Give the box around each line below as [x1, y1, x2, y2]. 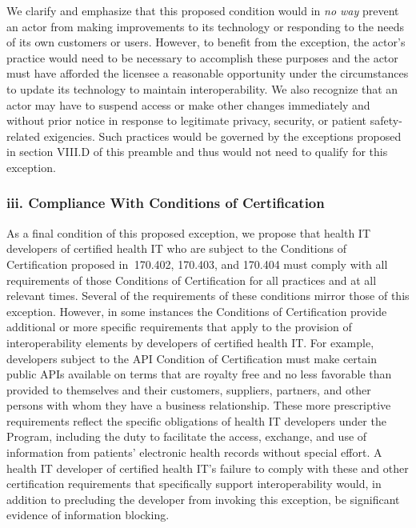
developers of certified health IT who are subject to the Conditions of [6, 240, 347, 257]
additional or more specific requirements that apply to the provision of [6, 318, 352, 335]
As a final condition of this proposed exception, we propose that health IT [6, 224, 371, 241]
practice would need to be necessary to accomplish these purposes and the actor [6, 49, 398, 66]
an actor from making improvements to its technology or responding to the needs [6, 18, 405, 34]
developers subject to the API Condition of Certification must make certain [6, 350, 377, 366]
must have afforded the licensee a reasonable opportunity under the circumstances [6, 65, 409, 82]
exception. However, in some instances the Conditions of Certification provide [6, 302, 387, 319]
